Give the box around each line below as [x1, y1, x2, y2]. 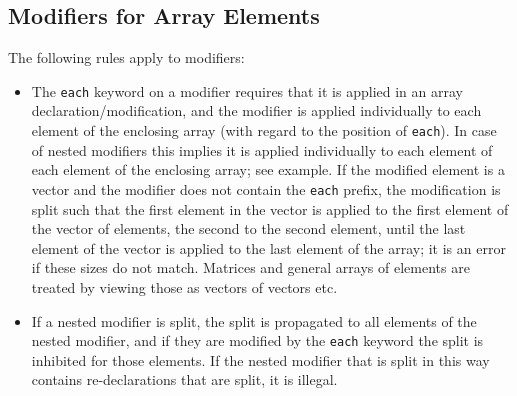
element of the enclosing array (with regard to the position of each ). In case [31, 120, 497, 141]
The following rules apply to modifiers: [8, 47, 245, 68]
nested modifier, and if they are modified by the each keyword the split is [31, 330, 484, 351]
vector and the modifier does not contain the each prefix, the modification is [31, 178, 501, 199]
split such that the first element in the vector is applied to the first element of [31, 198, 509, 219]
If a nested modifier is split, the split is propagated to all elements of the [31, 310, 477, 331]
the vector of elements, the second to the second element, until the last [31, 218, 466, 239]
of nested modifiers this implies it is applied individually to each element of [31, 139, 493, 160]
